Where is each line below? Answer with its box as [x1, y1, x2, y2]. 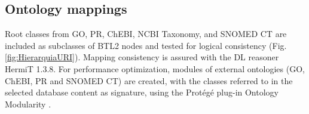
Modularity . [5, 97, 51, 110]
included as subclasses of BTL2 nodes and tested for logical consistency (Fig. [5, 39, 287, 51]
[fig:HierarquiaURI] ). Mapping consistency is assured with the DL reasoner [5, 51, 279, 63]
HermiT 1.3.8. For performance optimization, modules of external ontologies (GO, [5, 62, 305, 75]
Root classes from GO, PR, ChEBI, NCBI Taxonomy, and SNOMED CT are [5, 27, 287, 40]
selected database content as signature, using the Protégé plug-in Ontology [5, 86, 279, 98]
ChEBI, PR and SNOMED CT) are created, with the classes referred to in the [5, 74, 293, 87]
